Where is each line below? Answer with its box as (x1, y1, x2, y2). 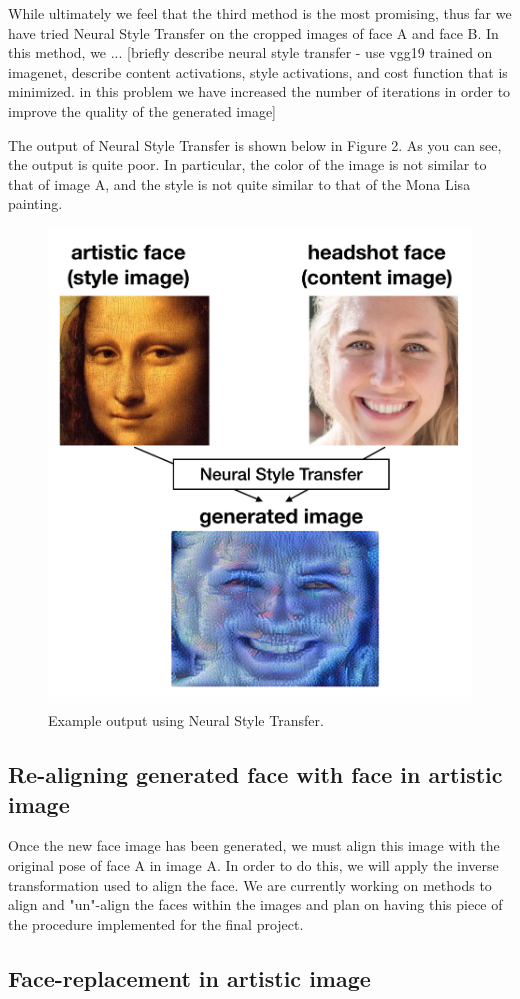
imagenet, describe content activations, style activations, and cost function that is (8, 61, 508, 82)
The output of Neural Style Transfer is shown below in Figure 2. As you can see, (8, 134, 502, 155)
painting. (8, 193, 63, 214)
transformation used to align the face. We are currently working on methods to (8, 874, 492, 895)
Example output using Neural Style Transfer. (48, 710, 324, 731)
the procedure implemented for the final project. (8, 913, 304, 934)
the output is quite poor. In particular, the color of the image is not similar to (8, 154, 487, 175)
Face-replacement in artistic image (8, 962, 371, 993)
